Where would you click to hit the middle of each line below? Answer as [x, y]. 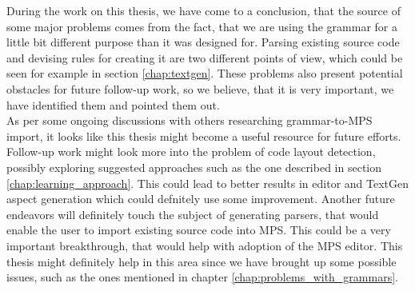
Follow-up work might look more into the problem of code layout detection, [191, 151]
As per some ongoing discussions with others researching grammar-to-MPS [190, 120]
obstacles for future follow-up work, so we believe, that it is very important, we [200, 88]
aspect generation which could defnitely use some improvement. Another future [201, 199]
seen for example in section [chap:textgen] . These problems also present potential [205, 73]
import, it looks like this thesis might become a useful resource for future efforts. [204, 136]
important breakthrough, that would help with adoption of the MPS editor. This [205, 245]
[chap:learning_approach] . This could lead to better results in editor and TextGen [208, 183]
